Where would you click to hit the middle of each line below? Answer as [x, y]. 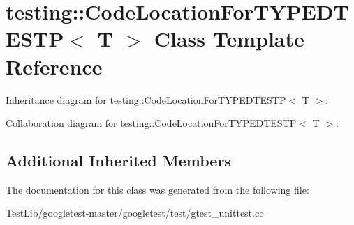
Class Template [229, 39]
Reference [54, 66]
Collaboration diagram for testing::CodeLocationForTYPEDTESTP [151, 123]
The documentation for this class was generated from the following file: [157, 189]
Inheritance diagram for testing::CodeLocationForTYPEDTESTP [146, 99]
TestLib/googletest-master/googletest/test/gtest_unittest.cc [135, 213]
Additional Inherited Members [118, 161]
